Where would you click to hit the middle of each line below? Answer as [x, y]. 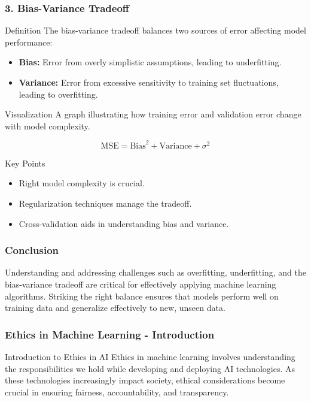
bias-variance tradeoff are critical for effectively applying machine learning [141, 284]
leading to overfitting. [58, 94]
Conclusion [32, 250]
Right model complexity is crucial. [82, 183]
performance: [29, 42]
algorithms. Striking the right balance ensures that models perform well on [142, 296]
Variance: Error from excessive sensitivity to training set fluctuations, [149, 82]
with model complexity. [48, 126]
